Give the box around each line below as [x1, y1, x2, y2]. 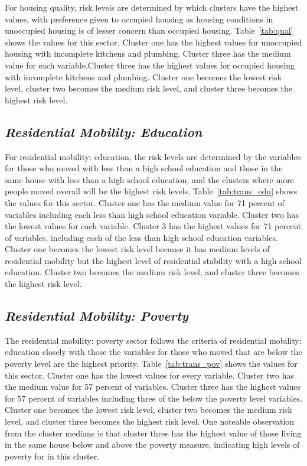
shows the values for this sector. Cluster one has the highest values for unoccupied [5, 35, 302, 48]
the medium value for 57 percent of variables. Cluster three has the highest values [5, 380, 301, 393]
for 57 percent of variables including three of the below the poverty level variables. [5, 392, 302, 404]
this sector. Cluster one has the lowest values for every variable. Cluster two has [5, 369, 294, 381]
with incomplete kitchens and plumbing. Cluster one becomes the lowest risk [5, 70, 282, 83]
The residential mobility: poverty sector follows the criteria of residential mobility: [5, 334, 302, 346]
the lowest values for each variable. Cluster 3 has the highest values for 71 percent [5, 220, 302, 232]
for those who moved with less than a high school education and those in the [5, 162, 283, 174]
